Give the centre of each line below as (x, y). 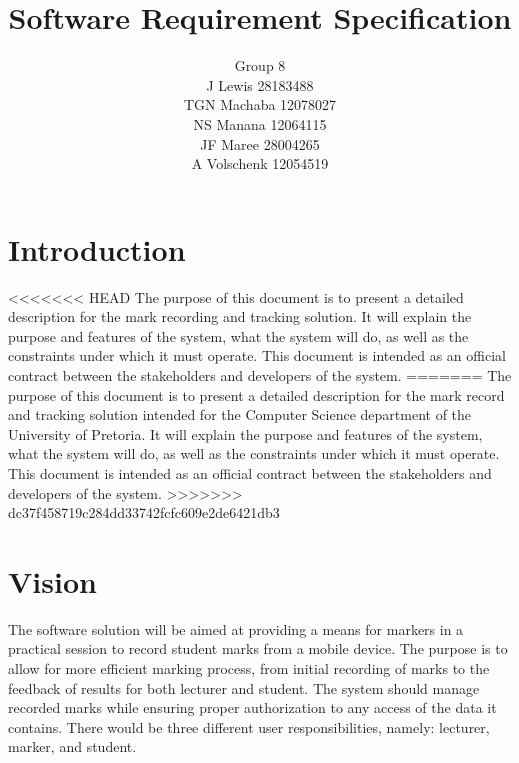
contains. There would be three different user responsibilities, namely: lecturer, (249, 726)
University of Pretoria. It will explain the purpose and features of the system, (245, 433)
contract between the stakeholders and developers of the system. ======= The (260, 375)
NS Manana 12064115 (260, 123)
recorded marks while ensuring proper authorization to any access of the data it (252, 707)
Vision (52, 580)
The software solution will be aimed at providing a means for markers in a (236, 628)
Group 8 (260, 65)
